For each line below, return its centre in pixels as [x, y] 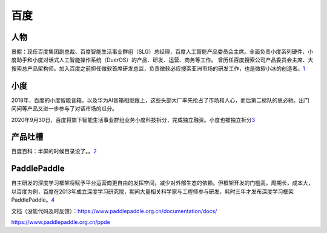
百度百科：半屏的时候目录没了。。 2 [54, 152]
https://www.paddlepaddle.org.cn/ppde [61, 222]
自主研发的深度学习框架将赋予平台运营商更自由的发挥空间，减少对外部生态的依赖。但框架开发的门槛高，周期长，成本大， [162, 183]
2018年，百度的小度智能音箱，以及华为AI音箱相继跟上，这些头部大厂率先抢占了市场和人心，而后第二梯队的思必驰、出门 [160, 100]
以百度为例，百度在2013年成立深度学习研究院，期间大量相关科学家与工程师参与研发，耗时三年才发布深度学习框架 [152, 191]
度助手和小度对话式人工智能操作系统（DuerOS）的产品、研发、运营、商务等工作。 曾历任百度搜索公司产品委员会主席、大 [162, 60]
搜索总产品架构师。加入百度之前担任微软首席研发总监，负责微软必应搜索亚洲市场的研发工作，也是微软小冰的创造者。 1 [158, 68]
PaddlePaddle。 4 [33, 200]
